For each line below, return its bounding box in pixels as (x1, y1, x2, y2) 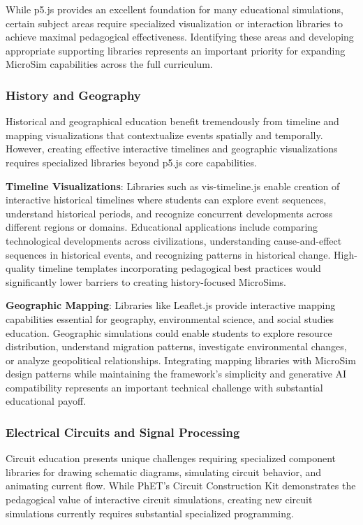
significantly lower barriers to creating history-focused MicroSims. (6, 274, 287, 289)
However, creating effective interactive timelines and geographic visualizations (6, 141, 338, 156)
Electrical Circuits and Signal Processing (6, 423, 240, 440)
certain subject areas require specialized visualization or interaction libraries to (6, 15, 343, 30)
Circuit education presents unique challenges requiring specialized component (6, 451, 336, 466)
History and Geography (6, 86, 141, 103)
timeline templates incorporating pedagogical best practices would (38, 261, 321, 275)
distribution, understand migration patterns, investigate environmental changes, (6, 339, 347, 354)
